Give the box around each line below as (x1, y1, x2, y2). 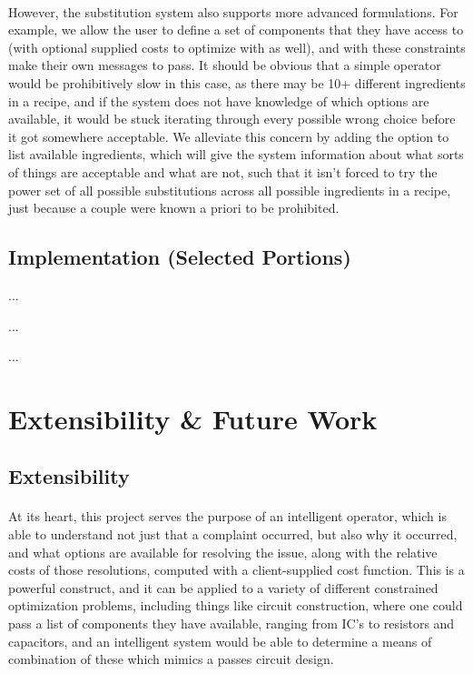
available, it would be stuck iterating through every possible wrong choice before (8, 109, 456, 128)
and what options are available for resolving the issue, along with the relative (8, 542, 438, 561)
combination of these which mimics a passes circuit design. (8, 649, 334, 669)
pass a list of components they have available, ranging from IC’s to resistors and (8, 614, 455, 633)
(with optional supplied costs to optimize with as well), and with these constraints (8, 37, 466, 56)
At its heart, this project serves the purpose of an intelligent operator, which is (8, 507, 447, 526)
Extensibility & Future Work (8, 399, 378, 437)
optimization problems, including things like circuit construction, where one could (8, 596, 463, 615)
